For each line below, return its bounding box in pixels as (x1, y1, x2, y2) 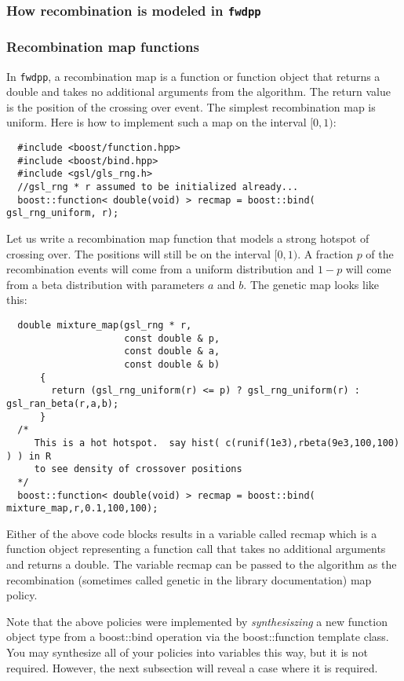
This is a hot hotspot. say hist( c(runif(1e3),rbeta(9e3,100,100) (34, 437, 400, 449)
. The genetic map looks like (243, 276, 380, 292)
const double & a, (124, 346, 220, 357)
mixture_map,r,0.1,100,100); (6, 503, 158, 514)
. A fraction (297, 245, 353, 262)
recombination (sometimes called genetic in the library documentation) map (6, 571, 372, 588)
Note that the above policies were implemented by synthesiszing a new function (6, 613, 388, 629)
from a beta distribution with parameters (6, 276, 205, 292)
